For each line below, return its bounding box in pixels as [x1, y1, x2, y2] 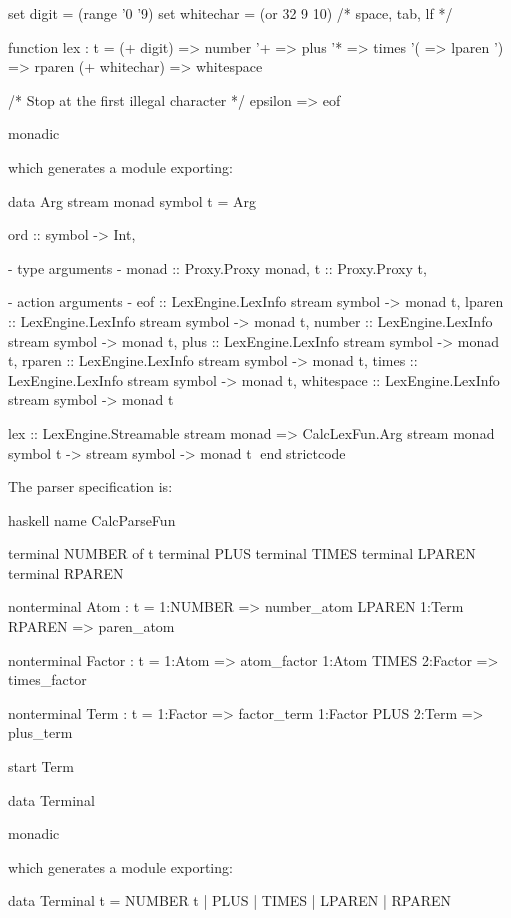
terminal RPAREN [8, 562, 124, 583]
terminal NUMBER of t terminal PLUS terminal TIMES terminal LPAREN [8, 543, 476, 564]
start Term [8, 756, 74, 777]
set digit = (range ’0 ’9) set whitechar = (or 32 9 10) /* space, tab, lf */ [8, 3, 453, 23]
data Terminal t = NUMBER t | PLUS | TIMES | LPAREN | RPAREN [8, 890, 452, 911]
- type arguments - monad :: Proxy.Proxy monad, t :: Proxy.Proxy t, [8, 257, 427, 278]
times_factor [8, 669, 87, 690]
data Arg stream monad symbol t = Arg [8, 190, 256, 211]
